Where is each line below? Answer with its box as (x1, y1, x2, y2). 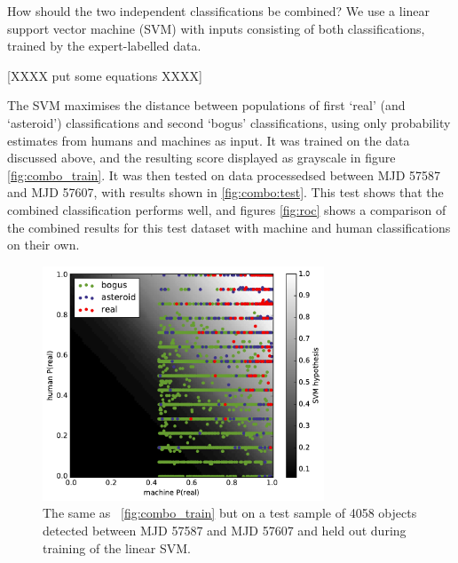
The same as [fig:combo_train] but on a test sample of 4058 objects (43, 504, 417, 522)
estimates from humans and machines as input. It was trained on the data (7, 131, 410, 149)
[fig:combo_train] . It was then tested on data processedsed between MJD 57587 (7, 165, 441, 184)
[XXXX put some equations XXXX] (7, 66, 202, 84)
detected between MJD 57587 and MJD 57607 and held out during (43, 520, 407, 539)
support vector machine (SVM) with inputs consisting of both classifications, (7, 19, 425, 37)
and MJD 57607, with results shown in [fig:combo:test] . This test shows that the (7, 183, 444, 202)
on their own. (7, 235, 80, 254)
